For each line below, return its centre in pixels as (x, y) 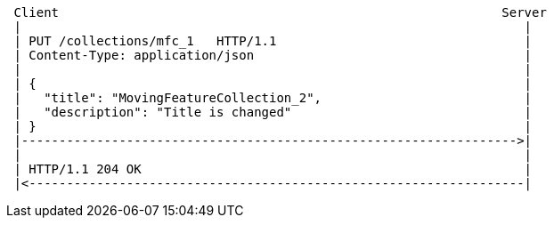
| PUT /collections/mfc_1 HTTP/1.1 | (273, 41)
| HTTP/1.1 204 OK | (273, 169)
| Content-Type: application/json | (273, 55)
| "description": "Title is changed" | (273, 112)
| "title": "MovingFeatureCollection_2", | (273, 98)
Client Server (280, 12)
